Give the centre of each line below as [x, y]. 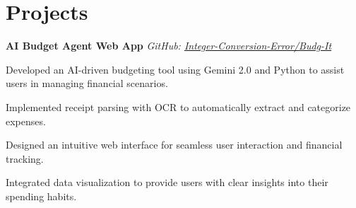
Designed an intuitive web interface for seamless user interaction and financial [174, 145]
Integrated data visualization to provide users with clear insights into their [167, 182]
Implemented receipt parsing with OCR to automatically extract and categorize [178, 106]
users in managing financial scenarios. [87, 83]
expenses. [26, 121]
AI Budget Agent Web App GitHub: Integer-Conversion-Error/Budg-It [169, 46]
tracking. [25, 158]
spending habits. [41, 196]
